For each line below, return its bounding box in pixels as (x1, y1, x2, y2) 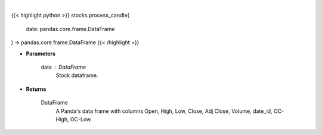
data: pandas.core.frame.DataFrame (26, 25, 115, 32)
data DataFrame (41, 63, 86, 70)
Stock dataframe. (55, 72, 98, 79)
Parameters (26, 50, 56, 57)
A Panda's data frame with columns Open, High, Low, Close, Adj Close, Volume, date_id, (55, 108, 273, 115)
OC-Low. (70, 115, 92, 122)
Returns (26, 85, 47, 93)
